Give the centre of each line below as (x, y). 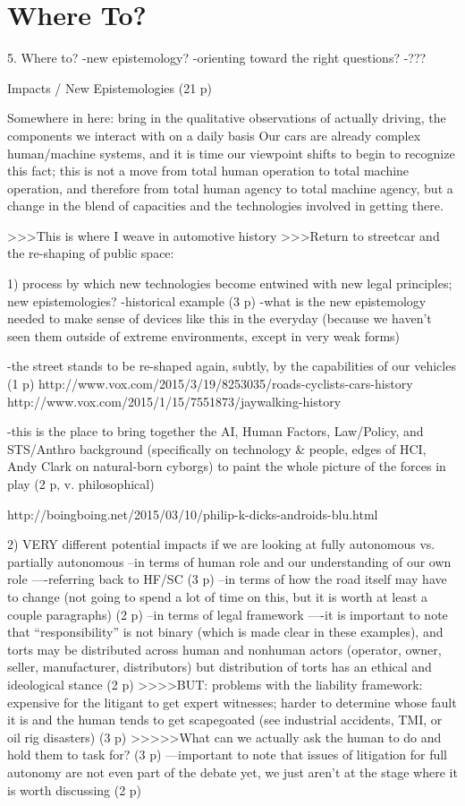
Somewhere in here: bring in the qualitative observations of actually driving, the (227, 118)
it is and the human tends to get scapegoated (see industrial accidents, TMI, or (225, 720)
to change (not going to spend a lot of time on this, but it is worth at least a (218, 596)
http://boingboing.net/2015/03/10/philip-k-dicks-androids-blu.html (193, 514)
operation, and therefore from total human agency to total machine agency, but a (230, 188)
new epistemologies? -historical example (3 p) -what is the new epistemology (217, 300)
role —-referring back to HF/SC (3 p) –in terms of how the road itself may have (227, 579)
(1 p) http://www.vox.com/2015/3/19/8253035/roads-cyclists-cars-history (210, 384)
